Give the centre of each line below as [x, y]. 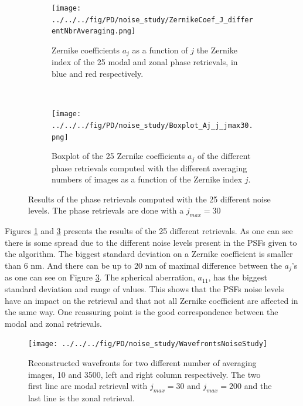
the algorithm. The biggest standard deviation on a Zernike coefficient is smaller [149, 254]
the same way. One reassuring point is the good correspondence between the [142, 312]
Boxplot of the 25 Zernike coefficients [118, 156]
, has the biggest [238, 277]
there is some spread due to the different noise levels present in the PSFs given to [151, 242]
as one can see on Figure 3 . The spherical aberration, [100, 277]
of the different [224, 156]
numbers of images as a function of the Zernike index [147, 179]
